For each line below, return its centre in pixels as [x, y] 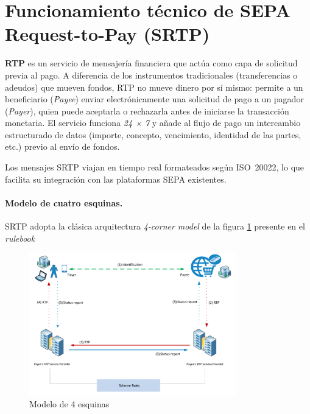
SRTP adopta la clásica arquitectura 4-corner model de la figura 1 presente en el [155, 226]
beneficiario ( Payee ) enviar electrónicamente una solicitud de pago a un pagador [154, 99]
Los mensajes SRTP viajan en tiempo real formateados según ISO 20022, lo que [155, 167]
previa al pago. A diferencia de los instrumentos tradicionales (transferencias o [151, 75]
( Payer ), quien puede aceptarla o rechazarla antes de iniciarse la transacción [147, 111]
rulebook [20, 238]
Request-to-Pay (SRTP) [107, 34]
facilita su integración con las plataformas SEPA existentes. [116, 179]
